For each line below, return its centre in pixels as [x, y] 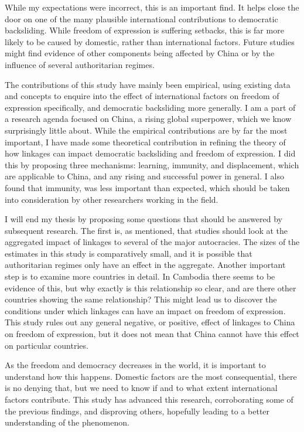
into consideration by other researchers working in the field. [112, 199]
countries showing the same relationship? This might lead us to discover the [141, 299]
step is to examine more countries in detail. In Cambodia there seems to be [140, 276]
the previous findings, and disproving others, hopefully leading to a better [137, 411]
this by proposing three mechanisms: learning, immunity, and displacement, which [152, 164]
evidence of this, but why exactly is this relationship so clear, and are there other [151, 288]
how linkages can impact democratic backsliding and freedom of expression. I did [150, 153]
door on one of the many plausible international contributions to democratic [141, 18]
